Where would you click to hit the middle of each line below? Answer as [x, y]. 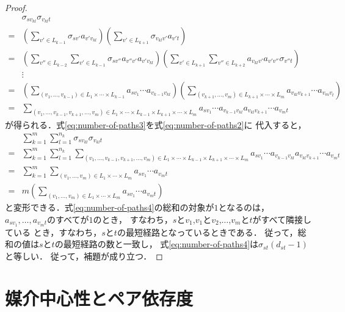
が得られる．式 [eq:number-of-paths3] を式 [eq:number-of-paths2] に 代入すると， [156, 124]
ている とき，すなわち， [53, 232]
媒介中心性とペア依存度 [99, 298]
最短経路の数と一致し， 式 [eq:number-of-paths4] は [161, 244]
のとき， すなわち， [133, 219]
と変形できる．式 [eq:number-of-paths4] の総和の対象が [110, 207]
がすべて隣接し [282, 219]
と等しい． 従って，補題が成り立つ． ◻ [84, 256]
